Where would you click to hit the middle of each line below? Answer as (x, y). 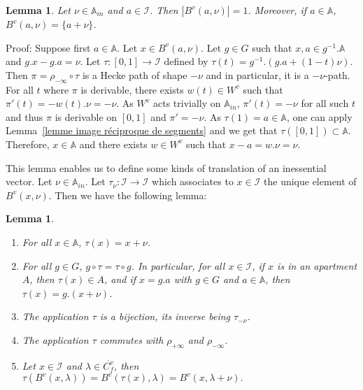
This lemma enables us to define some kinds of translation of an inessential (166, 167)
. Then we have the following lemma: (128, 195)
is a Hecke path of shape (135, 74)
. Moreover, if (277, 10)
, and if (120, 279)
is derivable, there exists (132, 89)
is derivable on (86, 116)
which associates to (193, 181)
